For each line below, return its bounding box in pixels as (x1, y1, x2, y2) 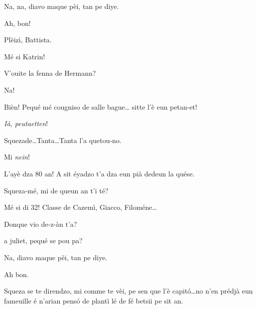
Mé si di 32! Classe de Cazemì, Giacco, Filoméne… (4, 202, 157, 212)
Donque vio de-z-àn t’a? (4, 218, 77, 229)
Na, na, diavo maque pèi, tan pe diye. (4, 1, 119, 11)
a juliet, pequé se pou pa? (4, 235, 83, 246)
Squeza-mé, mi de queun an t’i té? (4, 185, 109, 195)
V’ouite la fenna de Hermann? (4, 68, 96, 78)
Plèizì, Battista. (4, 34, 52, 45)
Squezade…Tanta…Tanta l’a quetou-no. (4, 135, 122, 145)
